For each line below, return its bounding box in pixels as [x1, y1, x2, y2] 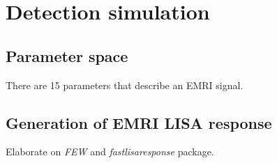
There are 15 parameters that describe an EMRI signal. [6, 77, 244, 92]
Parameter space [6, 45, 128, 66]
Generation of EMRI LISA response [6, 111, 272, 133]
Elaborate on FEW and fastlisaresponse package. [6, 144, 214, 159]
